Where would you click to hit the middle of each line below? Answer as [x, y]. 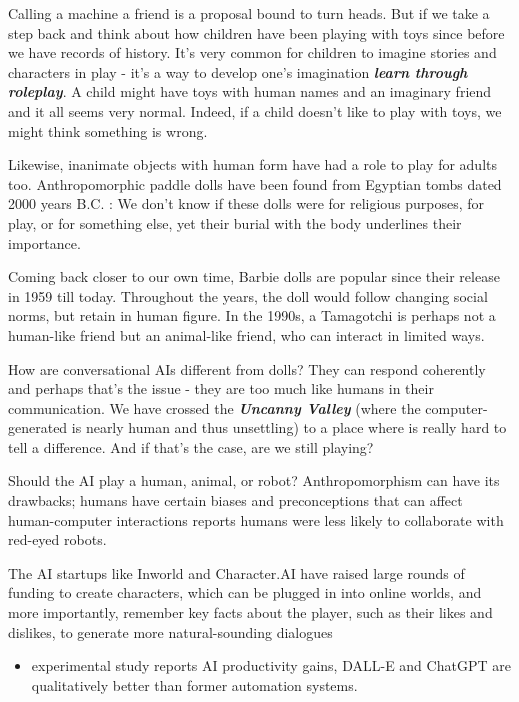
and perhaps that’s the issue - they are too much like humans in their [221, 388]
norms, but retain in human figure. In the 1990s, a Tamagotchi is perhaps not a [252, 315]
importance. [44, 242]
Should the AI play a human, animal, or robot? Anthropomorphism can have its [254, 480]
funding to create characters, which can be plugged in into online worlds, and [245, 592]
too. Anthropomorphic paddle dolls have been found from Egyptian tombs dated [255, 183]
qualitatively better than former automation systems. [194, 684]
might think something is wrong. [108, 130]
